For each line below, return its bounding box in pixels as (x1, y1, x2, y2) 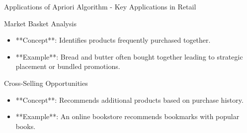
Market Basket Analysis (4, 18, 77, 28)
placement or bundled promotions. (15, 61, 120, 71)
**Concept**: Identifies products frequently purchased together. (15, 35, 211, 45)
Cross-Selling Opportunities (4, 77, 88, 88)
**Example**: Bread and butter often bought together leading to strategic (15, 51, 243, 62)
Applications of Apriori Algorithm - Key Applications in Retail (4, 1, 196, 11)
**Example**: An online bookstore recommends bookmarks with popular (15, 111, 240, 122)
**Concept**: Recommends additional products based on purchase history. (15, 94, 244, 105)
